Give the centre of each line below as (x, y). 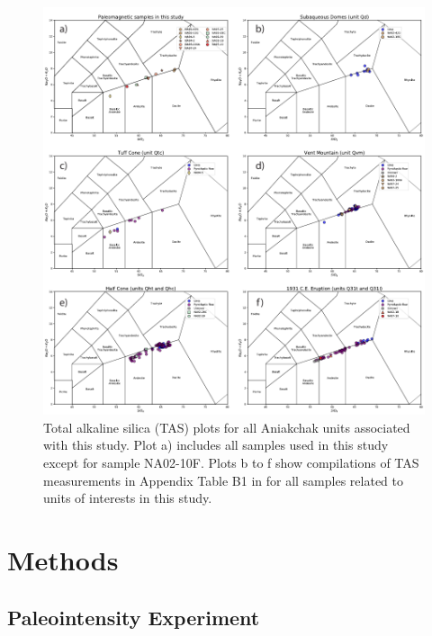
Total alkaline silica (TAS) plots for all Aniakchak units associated (227, 427)
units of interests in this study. (128, 498)
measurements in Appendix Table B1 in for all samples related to (223, 480)
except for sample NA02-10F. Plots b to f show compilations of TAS (231, 462)
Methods (63, 559)
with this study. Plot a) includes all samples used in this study (216, 445)
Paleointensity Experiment (134, 617)
